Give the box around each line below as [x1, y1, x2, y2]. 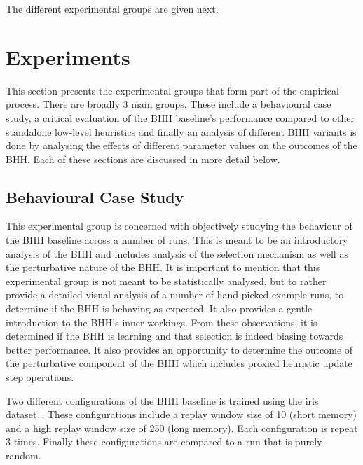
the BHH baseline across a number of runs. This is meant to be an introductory [6, 233, 348, 247]
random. [6, 447, 41, 462]
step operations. [6, 370, 74, 384]
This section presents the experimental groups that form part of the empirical [6, 83, 339, 97]
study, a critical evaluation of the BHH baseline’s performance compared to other [6, 110, 355, 125]
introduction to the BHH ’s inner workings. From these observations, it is [6, 314, 317, 329]
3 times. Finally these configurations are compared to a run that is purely [6, 434, 322, 449]
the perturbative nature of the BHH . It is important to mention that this [6, 260, 320, 275]
